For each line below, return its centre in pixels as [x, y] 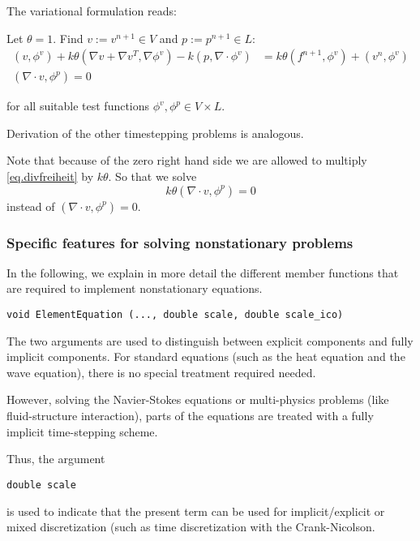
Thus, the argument [56, 459]
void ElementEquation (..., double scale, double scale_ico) [175, 315]
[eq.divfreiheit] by [50, 176]
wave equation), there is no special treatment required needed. [161, 372]
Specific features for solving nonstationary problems [180, 242]
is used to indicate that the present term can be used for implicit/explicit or [196, 511]
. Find [68, 38]
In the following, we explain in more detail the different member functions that [203, 272]
